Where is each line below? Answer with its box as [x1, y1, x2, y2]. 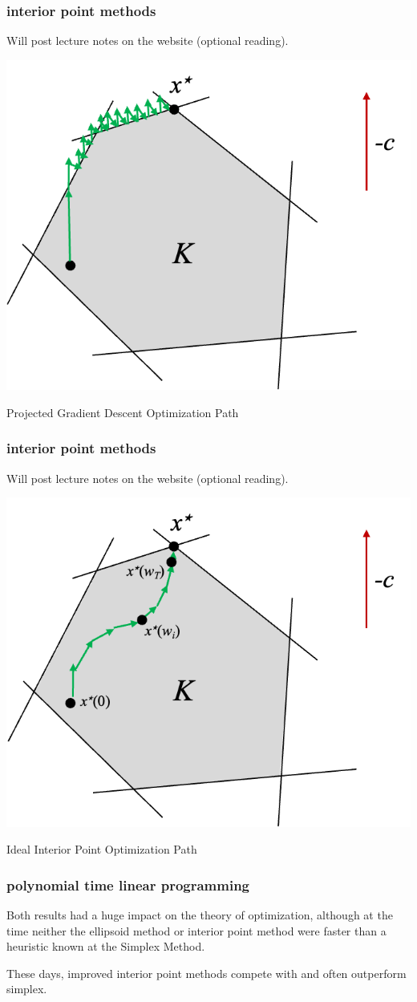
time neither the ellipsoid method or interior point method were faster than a [6, 922, 387, 939]
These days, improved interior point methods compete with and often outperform [6, 964, 407, 981]
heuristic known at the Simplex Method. [6, 938, 205, 955]
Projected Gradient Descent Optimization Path [6, 404, 239, 420]
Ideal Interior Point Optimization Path [6, 841, 197, 858]
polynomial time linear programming [6, 874, 250, 894]
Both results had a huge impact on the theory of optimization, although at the [6, 906, 393, 923]
